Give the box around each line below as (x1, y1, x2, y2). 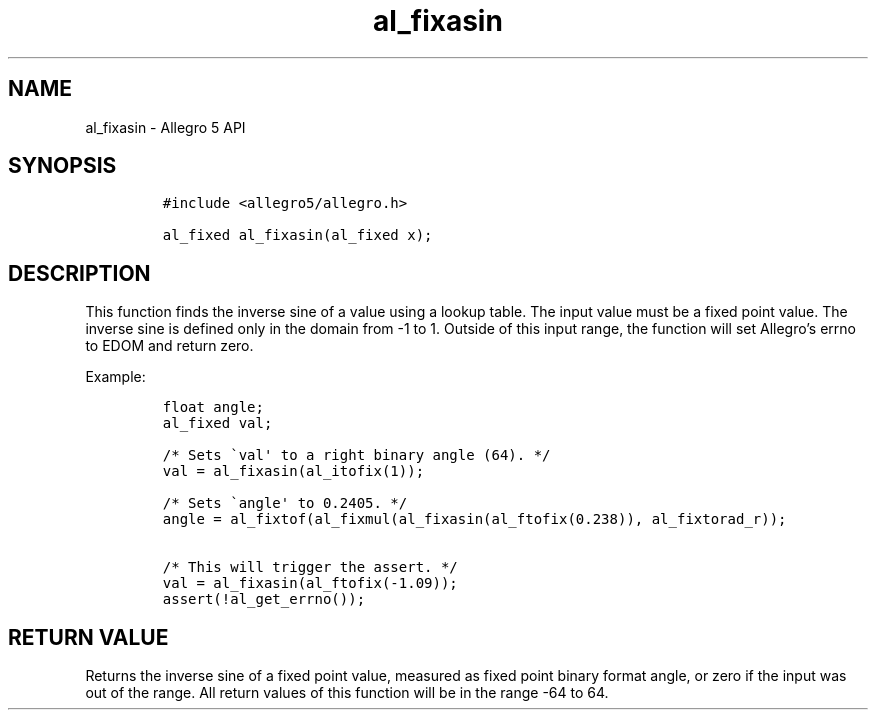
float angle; (162, 399, 264, 416)
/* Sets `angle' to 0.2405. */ (162, 495, 408, 512)
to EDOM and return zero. (85, 337, 254, 355)
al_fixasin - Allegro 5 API (85, 118, 246, 136)
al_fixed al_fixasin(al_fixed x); (162, 227, 433, 244)
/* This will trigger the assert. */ (162, 559, 458, 576)
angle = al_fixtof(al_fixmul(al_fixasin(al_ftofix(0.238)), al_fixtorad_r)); (162, 511, 787, 528)
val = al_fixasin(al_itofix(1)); (162, 463, 425, 480)
